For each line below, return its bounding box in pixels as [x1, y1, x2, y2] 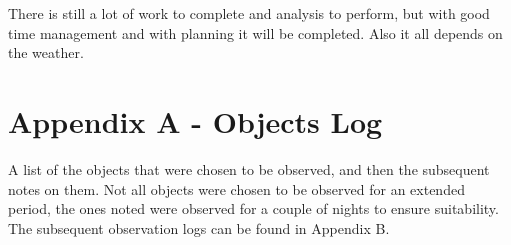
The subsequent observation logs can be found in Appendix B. [8, 217, 390, 238]
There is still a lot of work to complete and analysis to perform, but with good [8, 3, 490, 23]
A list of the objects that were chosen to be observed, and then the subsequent [8, 158, 490, 179]
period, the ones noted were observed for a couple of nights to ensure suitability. [8, 198, 499, 219]
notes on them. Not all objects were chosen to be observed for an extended [8, 178, 465, 199]
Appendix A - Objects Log [8, 100, 383, 141]
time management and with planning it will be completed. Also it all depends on [8, 22, 503, 43]
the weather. [8, 42, 84, 63]
